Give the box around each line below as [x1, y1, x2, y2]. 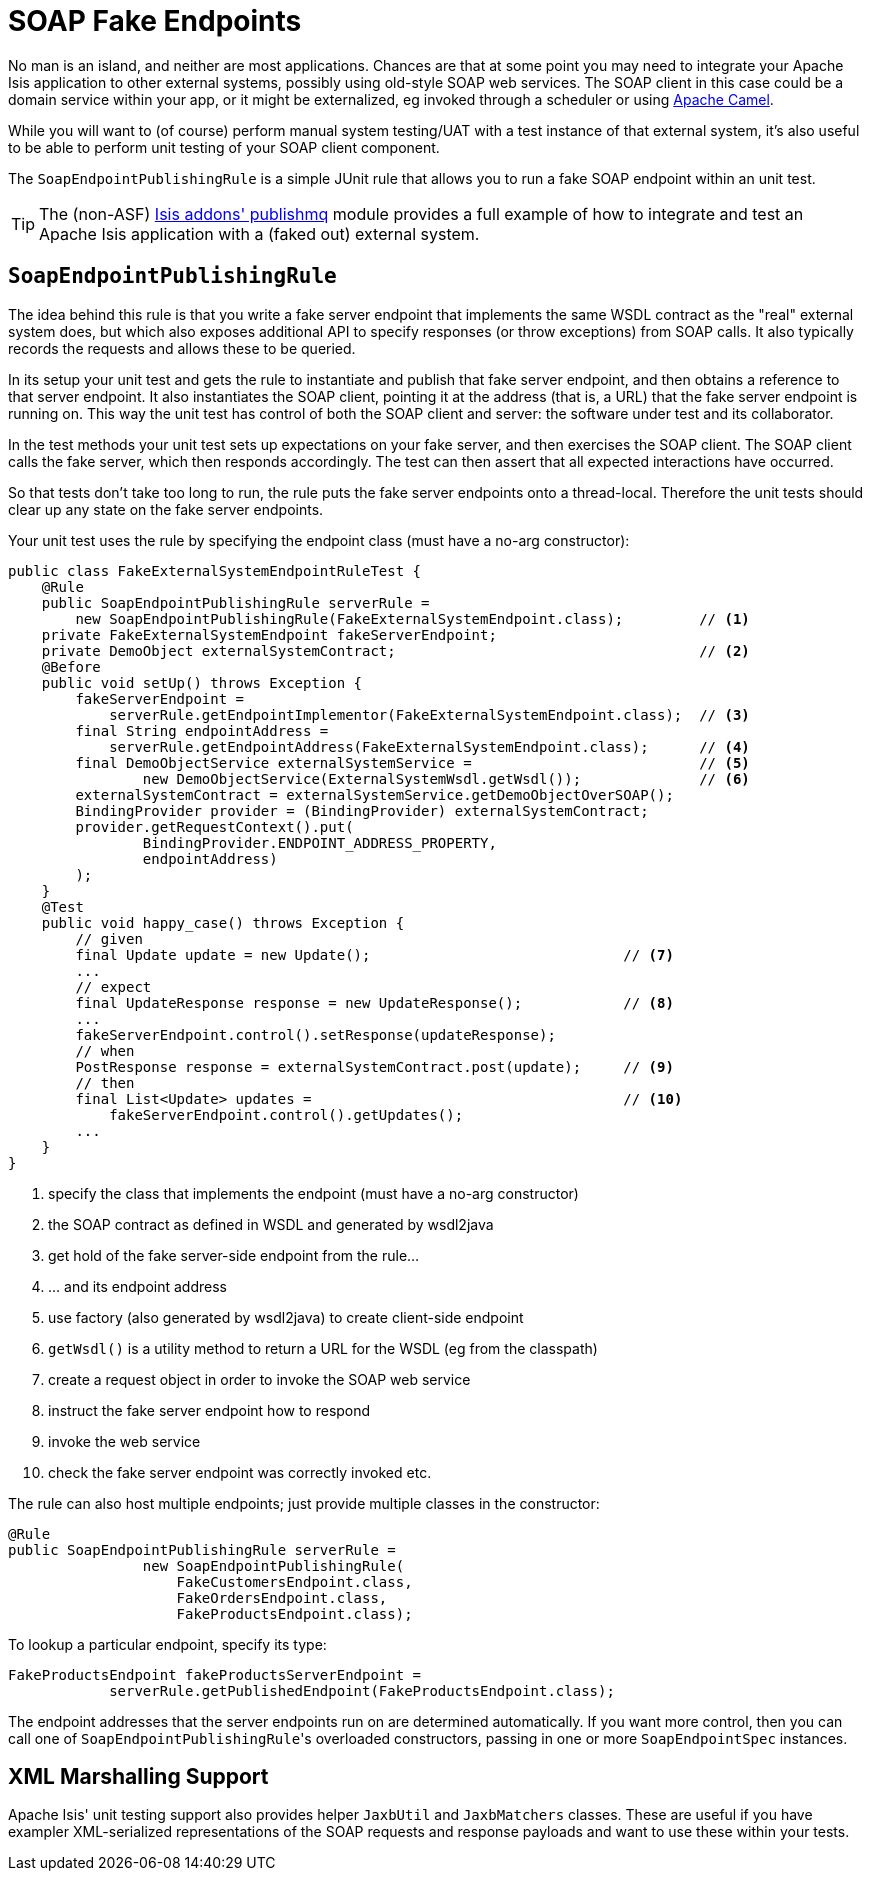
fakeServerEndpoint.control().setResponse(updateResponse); [75, 1026, 556, 1043]
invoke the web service [48, 1432, 201, 1450]
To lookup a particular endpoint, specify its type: [8, 1635, 327, 1653]
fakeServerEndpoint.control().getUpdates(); [109, 1106, 464, 1123]
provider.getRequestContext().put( [75, 818, 354, 835]
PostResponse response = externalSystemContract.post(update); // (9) [75, 1058, 674, 1075]
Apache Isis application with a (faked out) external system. [39, 223, 480, 244]
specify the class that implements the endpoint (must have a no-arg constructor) [48, 1184, 579, 1202]
